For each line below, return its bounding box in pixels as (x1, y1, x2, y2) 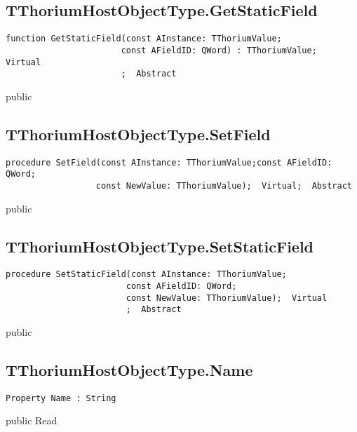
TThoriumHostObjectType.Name (6, 359, 253, 380)
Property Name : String (6, 393, 116, 403)
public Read (6, 413, 58, 428)
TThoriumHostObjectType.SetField (6, 123, 271, 144)
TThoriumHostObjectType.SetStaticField (6, 235, 314, 257)
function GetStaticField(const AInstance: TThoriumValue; (6, 34, 282, 44)
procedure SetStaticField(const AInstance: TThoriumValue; (6, 269, 287, 280)
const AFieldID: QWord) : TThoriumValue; (121, 45, 317, 55)
